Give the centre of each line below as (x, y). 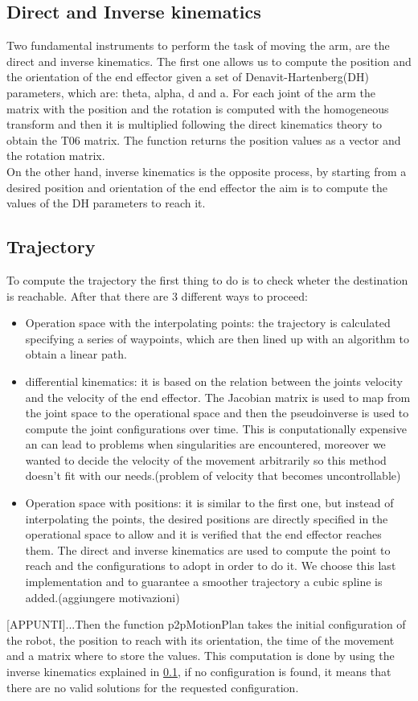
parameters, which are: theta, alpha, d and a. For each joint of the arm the (191, 92)
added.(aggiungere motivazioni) (102, 597)
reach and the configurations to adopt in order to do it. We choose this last (211, 566)
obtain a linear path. (76, 354)
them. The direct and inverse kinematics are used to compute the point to (208, 549)
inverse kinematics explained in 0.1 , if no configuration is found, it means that (199, 671)
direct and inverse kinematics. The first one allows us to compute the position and (209, 61)
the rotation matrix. (56, 156)
